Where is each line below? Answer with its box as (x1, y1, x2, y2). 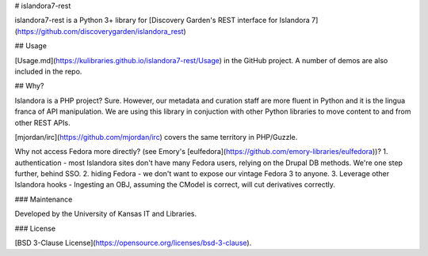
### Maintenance (14, 194, 73, 204)
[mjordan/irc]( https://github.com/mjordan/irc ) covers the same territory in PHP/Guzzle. (14, 132, 298, 141)
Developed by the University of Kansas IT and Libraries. (14, 209, 197, 219)
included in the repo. (14, 66, 82, 76)
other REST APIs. (14, 118, 71, 127)
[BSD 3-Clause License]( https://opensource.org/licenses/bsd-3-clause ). (14, 238, 252, 248)
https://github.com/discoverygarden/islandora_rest (17, 26, 184, 36)
